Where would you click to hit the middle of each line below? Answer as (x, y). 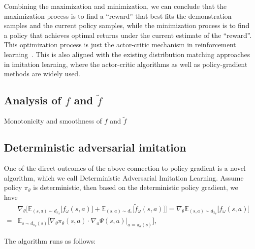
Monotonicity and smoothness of (53, 121)
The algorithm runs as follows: (50, 241)
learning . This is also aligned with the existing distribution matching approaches (127, 54)
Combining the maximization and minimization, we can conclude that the (115, 6)
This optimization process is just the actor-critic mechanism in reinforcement (120, 45)
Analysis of (33, 100)
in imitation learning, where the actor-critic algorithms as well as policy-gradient (126, 64)
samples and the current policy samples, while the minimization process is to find (127, 25)
